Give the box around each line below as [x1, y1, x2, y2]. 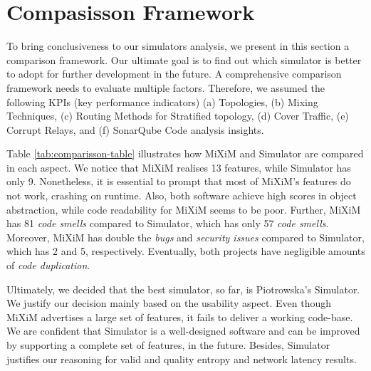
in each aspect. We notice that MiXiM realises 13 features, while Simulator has [6, 160, 351, 174]
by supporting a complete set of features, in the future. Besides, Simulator [6, 338, 330, 352]
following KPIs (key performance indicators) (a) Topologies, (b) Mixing [6, 94, 318, 109]
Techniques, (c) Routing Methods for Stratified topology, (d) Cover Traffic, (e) [6, 108, 349, 123]
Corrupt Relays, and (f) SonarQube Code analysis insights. [6, 122, 264, 137]
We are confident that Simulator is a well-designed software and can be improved [6, 323, 360, 338]
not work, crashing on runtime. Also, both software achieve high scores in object [6, 188, 357, 203]
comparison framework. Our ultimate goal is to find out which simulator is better [6, 52, 362, 67]
